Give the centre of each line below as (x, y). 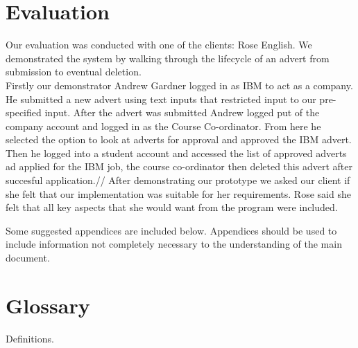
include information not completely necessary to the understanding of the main (174, 244)
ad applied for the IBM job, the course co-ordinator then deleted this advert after (179, 166)
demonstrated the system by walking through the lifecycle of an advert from (168, 58)
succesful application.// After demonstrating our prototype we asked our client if (178, 180)
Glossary (48, 305)
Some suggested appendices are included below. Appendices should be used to (171, 230)
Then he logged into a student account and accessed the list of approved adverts (176, 153)
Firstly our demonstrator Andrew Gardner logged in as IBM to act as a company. (179, 85)
